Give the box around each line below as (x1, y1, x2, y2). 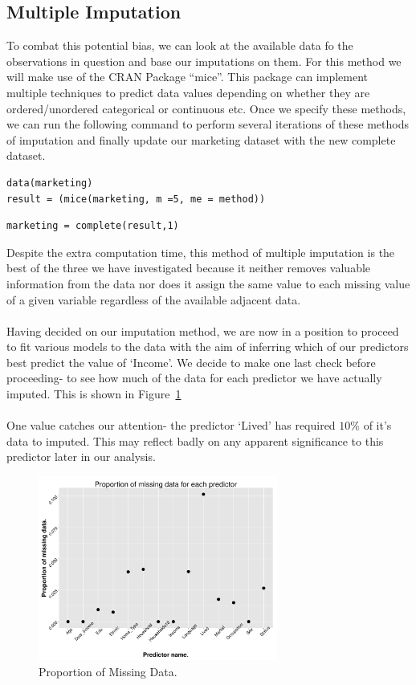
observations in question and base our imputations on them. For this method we (6, 52, 402, 69)
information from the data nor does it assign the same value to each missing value (6, 275, 410, 292)
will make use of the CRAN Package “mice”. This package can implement (6, 68, 369, 85)
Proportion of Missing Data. (39, 663, 177, 679)
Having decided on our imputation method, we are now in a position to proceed (6, 322, 399, 339)
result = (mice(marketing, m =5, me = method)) (6, 193, 266, 205)
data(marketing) (6, 177, 93, 189)
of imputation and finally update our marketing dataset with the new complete (6, 131, 396, 148)
